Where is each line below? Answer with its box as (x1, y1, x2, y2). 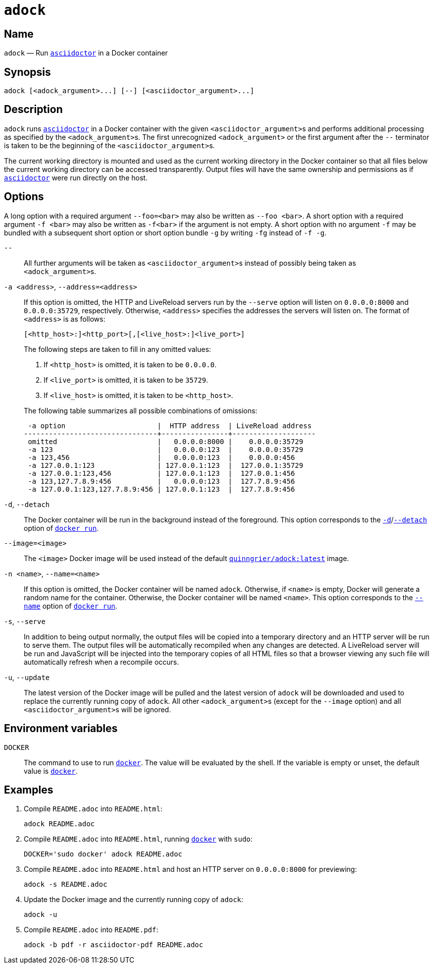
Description (4, 103, 63, 116)
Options (4, 190, 44, 203)
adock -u (24, 911, 57, 919)
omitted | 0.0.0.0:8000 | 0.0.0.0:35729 (28, 437, 303, 446)
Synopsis (4, 65, 51, 78)
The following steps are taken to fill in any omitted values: (24, 344, 211, 353)
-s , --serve (4, 617, 46, 626)
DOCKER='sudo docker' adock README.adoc (24, 850, 183, 858)
